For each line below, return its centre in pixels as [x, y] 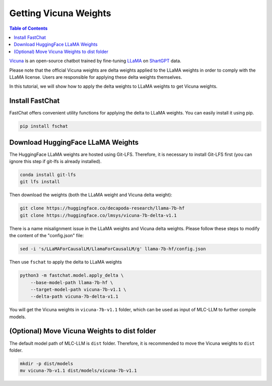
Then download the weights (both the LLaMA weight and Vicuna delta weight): [91, 195]
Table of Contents [28, 28]
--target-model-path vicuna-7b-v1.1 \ [78, 289]
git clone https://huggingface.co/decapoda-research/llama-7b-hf [102, 208]
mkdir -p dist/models [47, 364]
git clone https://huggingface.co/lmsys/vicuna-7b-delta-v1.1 [98, 215]
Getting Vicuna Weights [60, 13]
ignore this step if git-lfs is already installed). [55, 161]
